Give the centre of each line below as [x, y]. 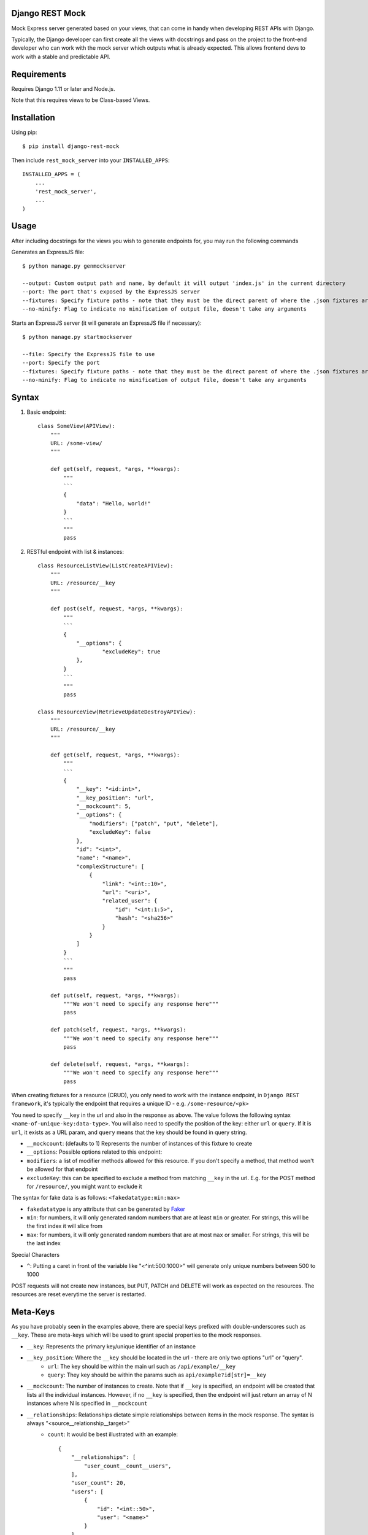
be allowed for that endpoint [62, 1169]
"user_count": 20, [99, 1483]
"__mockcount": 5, [104, 806]
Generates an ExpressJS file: [48, 252]
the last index [44, 1243]
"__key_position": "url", [115, 798]
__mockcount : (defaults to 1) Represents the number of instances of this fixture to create [140, 1143]
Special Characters [36, 1254]
